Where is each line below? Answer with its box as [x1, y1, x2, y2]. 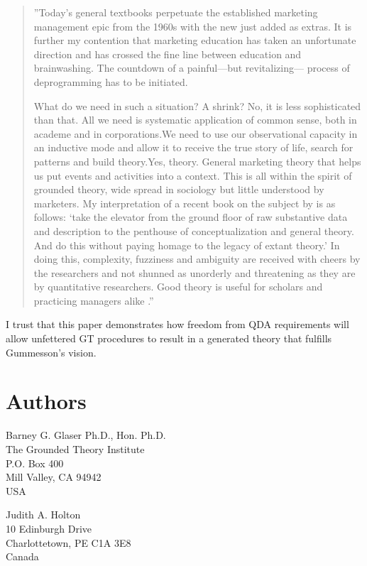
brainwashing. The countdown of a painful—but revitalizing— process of [33, 60, 350, 75]
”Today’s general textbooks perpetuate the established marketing [33, 5, 318, 19]
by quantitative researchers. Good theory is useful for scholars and [33, 279, 323, 294]
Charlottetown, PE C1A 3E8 [6, 535, 131, 550]
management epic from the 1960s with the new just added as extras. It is [33, 18, 352, 33]
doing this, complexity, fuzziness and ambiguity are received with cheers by [33, 251, 361, 266]
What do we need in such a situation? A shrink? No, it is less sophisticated [33, 98, 361, 113]
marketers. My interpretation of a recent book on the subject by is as [33, 195, 336, 210]
